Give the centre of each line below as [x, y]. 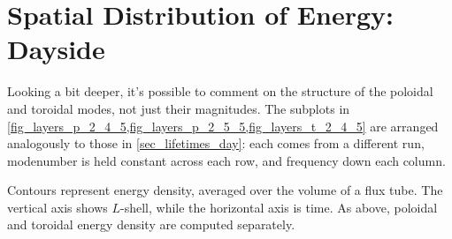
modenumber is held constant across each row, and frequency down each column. [226, 160]
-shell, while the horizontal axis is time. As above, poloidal [279, 207]
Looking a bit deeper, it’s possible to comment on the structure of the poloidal [220, 91]
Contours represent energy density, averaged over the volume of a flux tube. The [225, 190]
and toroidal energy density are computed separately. [151, 224]
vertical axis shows [57, 207]
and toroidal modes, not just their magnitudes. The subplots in [179, 108]
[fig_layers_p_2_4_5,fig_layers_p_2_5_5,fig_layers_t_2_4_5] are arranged [223, 126]
